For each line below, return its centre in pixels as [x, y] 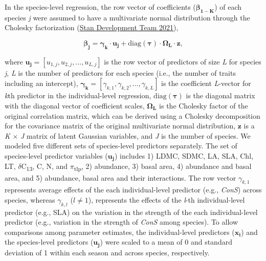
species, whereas [30, 199]
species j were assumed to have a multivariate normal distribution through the [127, 17]
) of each [228, 7]
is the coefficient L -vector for [206, 83]
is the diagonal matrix [220, 95]
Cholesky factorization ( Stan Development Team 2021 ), [92, 27]
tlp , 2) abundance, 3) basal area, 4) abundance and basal [163, 167]
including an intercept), [41, 83]
